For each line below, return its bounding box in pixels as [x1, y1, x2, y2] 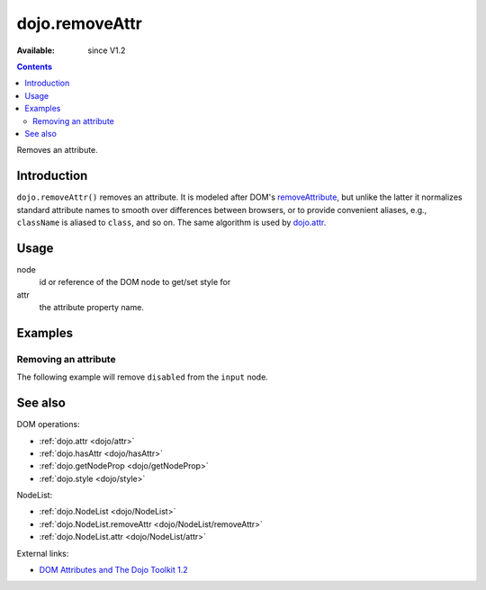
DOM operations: [16, 419, 80, 430]
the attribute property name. [39, 302, 144, 313]
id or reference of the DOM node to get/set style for [39, 277, 231, 288]
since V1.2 [87, 45, 126, 56]
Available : [16, 45, 56, 56]
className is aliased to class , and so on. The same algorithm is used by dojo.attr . [16, 217, 327, 228]
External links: [16, 548, 69, 559]
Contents [16, 61, 53, 72]
